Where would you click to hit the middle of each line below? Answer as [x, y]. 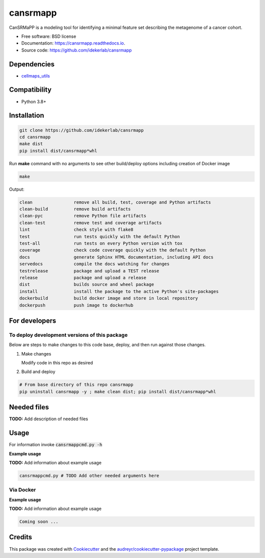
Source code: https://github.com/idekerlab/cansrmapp [77, 50]
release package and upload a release [83, 278]
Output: [17, 189]
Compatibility [30, 90]
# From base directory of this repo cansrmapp [76, 385]
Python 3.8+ [34, 101]
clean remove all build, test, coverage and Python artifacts [115, 202]
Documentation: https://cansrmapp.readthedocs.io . [73, 43]
